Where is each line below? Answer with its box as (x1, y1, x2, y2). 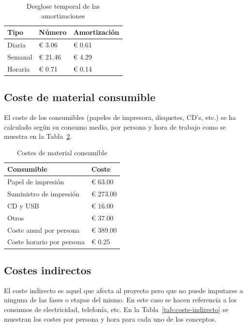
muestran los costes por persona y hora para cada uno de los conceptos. (4, 313, 216, 324)
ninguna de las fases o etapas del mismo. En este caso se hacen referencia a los (4, 295, 237, 305)
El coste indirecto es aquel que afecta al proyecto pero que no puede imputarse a (4, 285, 243, 295)
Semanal (7, 51, 32, 61)
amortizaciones (41, 10, 85, 20)
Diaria (7, 40, 26, 50)
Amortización (73, 27, 119, 37)
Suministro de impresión (7, 189, 79, 199)
